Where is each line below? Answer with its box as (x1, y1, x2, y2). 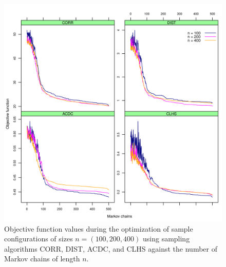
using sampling (142, 233, 190, 244)
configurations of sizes (4, 233, 73, 244)
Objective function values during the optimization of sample (4, 223, 193, 234)
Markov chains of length (4, 253, 80, 264)
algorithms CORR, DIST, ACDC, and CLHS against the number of (4, 243, 217, 254)
